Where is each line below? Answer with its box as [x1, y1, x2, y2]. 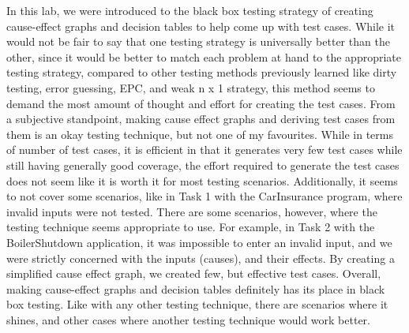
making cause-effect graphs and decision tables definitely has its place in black [6, 280, 385, 297]
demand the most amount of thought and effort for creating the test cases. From [6, 95, 396, 111]
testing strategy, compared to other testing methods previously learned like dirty [6, 64, 397, 80]
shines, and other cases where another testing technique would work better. [6, 311, 371, 327]
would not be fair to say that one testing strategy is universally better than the [6, 33, 390, 50]
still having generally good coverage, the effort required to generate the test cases [6, 156, 400, 173]
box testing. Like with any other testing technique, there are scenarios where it [6, 296, 388, 312]
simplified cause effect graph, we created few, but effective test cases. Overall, [6, 265, 381, 282]
